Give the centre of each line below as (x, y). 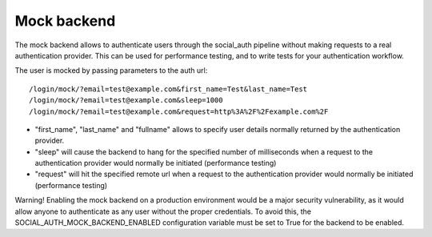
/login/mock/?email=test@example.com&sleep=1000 (126, 100)
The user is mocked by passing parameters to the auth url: (111, 70)
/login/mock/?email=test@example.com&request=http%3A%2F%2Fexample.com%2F (179, 111)
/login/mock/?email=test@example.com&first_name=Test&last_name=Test (168, 89)
